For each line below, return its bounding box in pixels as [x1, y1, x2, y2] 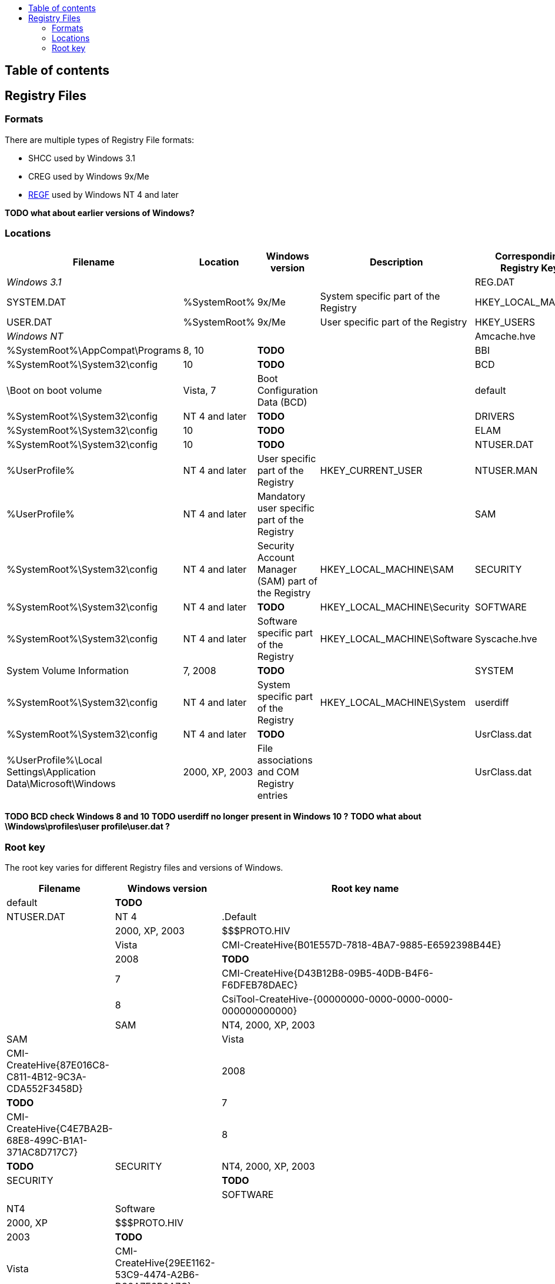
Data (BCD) [257, 396, 307, 409]
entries [257, 789, 288, 802]
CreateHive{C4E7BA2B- [6, 1123, 113, 1135]
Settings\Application [6, 766, 96, 778]
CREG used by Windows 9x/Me [28, 171, 149, 181]
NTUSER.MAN [474, 465, 538, 477]
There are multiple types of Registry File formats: [5, 134, 195, 145]
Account [257, 552, 295, 564]
